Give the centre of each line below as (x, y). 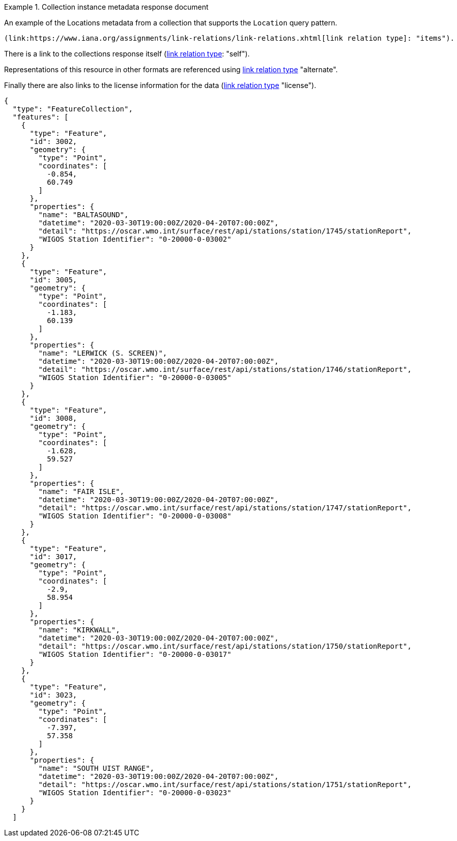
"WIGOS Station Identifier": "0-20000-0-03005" (135, 378)
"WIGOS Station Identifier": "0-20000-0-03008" (135, 516)
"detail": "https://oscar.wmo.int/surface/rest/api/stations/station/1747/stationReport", (225, 508)
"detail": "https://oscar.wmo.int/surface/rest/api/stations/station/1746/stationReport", (225, 369)
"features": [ (40, 117)
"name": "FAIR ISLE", (81, 491)
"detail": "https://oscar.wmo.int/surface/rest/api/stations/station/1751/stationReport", (225, 785)
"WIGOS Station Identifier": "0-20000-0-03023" (135, 793)
